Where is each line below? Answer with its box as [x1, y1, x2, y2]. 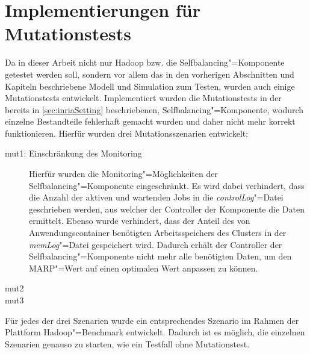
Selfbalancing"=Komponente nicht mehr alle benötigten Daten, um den [29, 250, 292, 262]
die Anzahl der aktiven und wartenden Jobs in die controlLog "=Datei [29, 191, 284, 203]
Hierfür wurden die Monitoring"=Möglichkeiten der [29, 167, 218, 180]
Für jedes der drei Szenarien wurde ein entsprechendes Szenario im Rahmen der [5, 314, 299, 326]
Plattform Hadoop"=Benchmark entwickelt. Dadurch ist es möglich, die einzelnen [5, 326, 305, 338]
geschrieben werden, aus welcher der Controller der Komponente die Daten [29, 202, 305, 215]
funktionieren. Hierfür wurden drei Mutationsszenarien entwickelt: [5, 126, 249, 139]
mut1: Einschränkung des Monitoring [5, 147, 142, 160]
